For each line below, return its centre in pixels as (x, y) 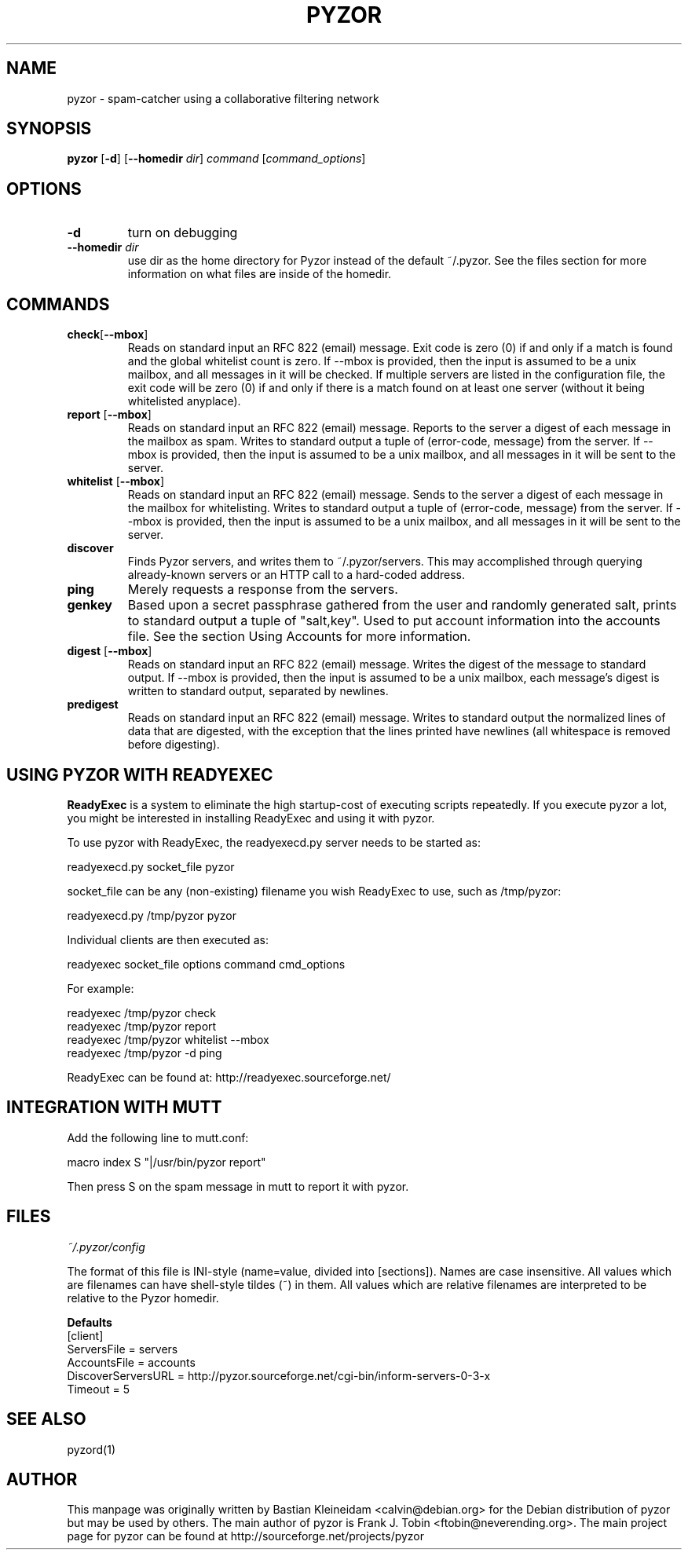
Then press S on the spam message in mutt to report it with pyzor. (238, 1186)
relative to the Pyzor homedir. (143, 1298)
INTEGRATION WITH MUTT (114, 1108)
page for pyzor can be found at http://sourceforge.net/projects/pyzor (246, 1536)
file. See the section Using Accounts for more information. (299, 637)
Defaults (90, 1322)
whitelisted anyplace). (184, 401)
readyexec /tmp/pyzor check (142, 1012)
